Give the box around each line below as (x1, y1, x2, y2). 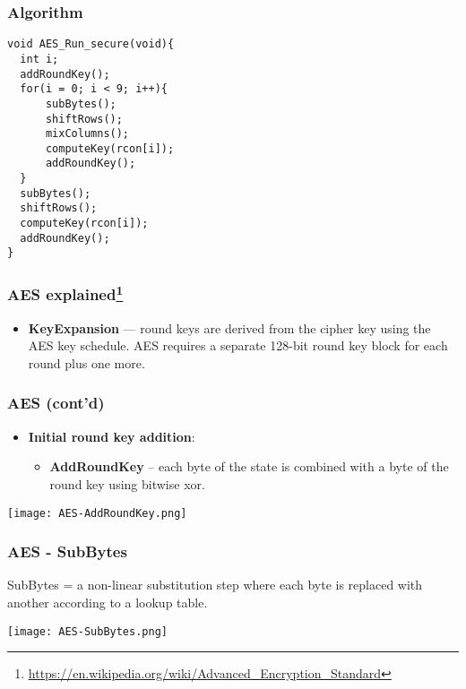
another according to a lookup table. (7, 592, 208, 611)
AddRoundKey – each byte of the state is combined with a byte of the (49, 457, 449, 476)
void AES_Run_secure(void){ (7, 38, 175, 51)
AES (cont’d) (7, 392, 105, 414)
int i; (20, 52, 59, 65)
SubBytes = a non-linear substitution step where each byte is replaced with (7, 575, 423, 594)
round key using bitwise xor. (49, 474, 205, 493)
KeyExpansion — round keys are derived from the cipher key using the (28, 318, 431, 337)
